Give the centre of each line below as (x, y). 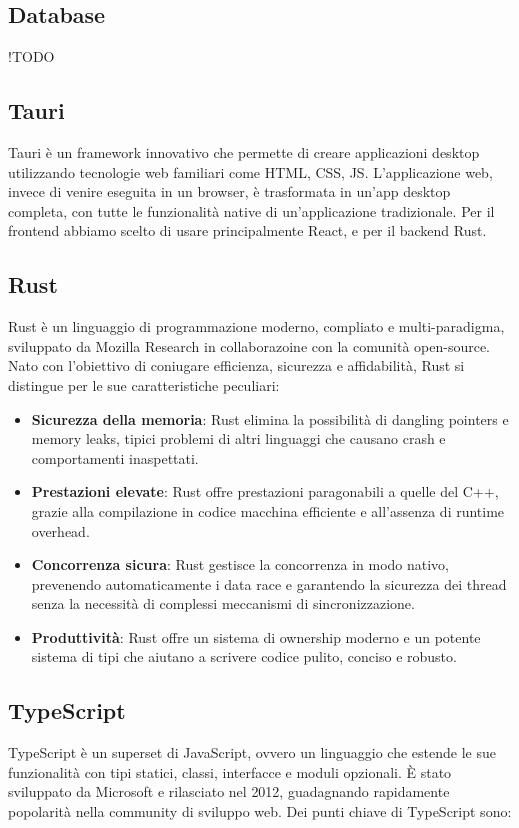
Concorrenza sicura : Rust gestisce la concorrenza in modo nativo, (240, 564)
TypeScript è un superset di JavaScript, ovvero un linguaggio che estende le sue (252, 752)
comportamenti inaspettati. (115, 457)
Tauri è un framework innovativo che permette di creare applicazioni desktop (244, 152)
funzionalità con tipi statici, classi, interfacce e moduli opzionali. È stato (230, 771)
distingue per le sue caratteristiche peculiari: (144, 384)
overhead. (60, 530)
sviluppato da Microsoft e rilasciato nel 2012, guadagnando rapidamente (229, 791)
